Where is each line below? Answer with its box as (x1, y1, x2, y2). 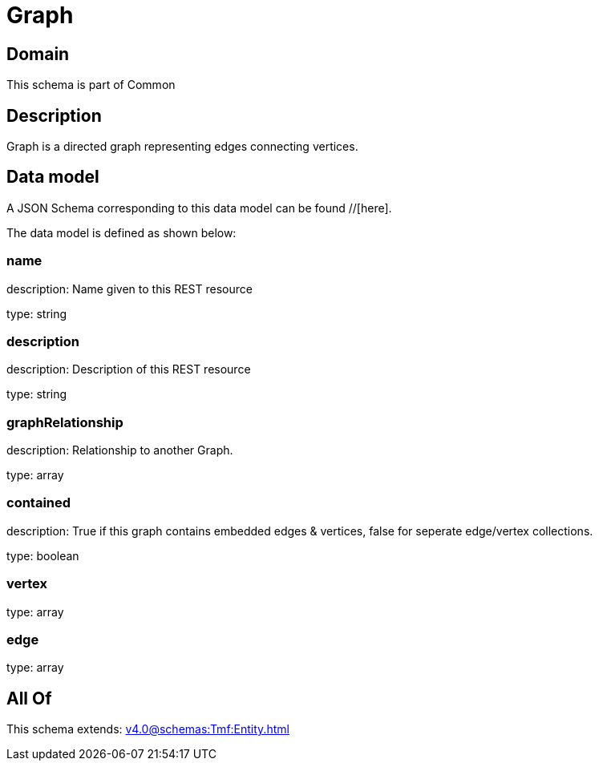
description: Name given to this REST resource (6, 281, 253, 296)
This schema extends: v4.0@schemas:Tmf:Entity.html (6, 722, 289, 737)
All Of (6, 688, 52, 708)
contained (6, 495, 71, 511)
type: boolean (6, 548, 79, 563)
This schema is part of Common (6, 78, 176, 92)
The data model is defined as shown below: (6, 225, 237, 240)
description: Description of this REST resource (6, 362, 251, 377)
